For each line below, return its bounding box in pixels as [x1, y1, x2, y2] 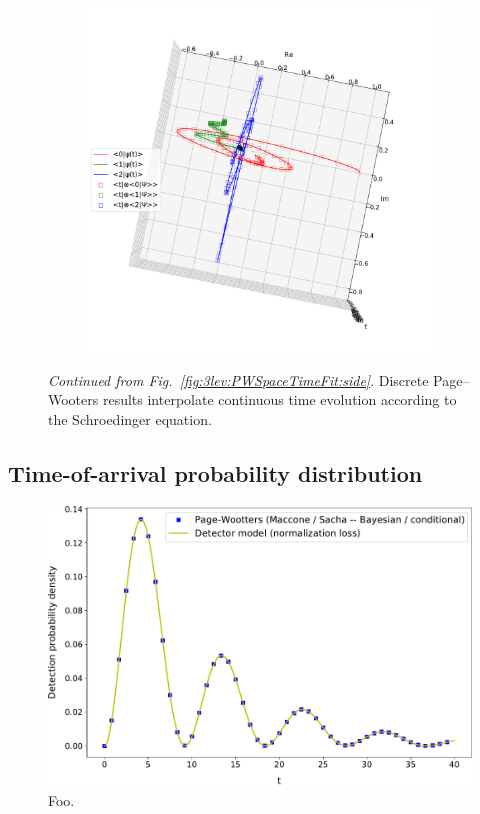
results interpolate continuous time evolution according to [102, 389, 457, 410]
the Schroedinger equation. [48, 408, 212, 429]
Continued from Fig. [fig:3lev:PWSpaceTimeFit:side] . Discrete [48, 369, 429, 390]
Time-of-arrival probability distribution [8, 457, 423, 488]
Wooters [48, 389, 99, 410]
